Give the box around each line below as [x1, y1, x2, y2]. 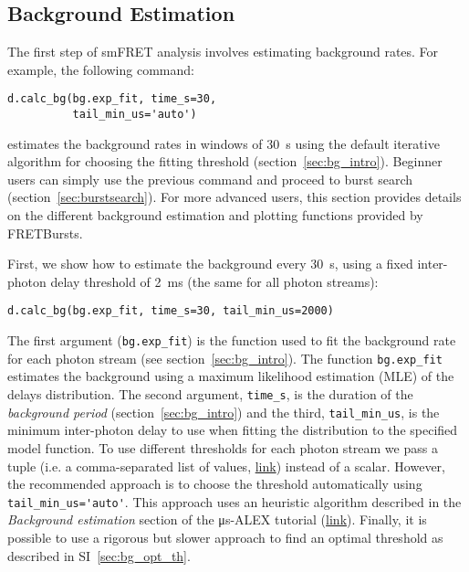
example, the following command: [7, 59, 194, 79]
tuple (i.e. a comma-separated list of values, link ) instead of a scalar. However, [7, 456, 445, 475]
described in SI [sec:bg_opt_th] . [7, 546, 191, 565]
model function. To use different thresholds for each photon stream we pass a [7, 438, 438, 457]
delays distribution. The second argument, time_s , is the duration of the [7, 385, 413, 404]
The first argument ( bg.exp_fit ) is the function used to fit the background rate [7, 331, 456, 350]
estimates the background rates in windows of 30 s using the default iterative [7, 133, 440, 153]
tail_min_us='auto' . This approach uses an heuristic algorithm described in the [7, 492, 462, 511]
